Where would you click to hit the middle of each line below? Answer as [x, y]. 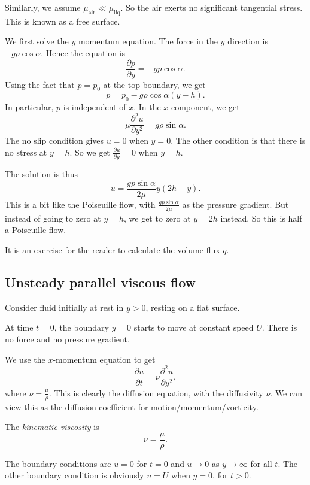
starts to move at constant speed [194, 327]
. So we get [90, 152]
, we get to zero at [157, 218]
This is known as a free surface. [63, 21]
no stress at [26, 152]
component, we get [205, 107]
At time [19, 327]
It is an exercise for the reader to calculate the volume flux [113, 249]
